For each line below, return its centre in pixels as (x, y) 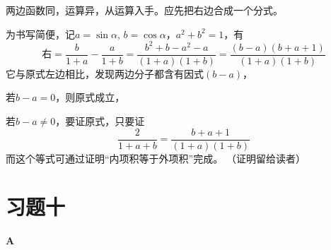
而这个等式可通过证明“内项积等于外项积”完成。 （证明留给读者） (156, 158)
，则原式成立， (90, 97)
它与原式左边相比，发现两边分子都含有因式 (105, 73)
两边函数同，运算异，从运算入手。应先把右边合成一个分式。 (144, 10)
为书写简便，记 (40, 34)
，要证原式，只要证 (100, 120)
